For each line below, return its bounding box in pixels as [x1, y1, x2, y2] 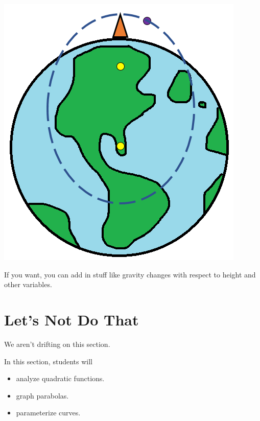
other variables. [4, 279, 52, 290]
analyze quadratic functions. [16, 373, 105, 384]
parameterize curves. [16, 407, 81, 418]
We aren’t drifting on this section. [4, 338, 110, 349]
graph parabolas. [16, 390, 69, 401]
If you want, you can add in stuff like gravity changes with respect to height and [4, 269, 256, 279]
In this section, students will [4, 356, 92, 366]
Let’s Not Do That [4, 309, 139, 330]
